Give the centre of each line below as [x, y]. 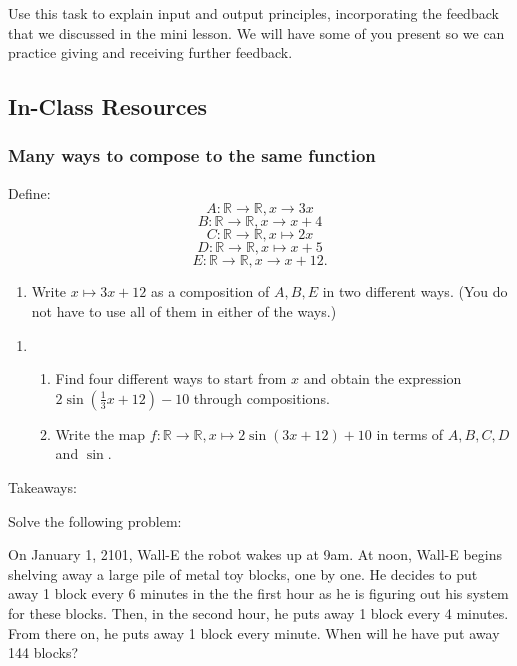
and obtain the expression [382, 378]
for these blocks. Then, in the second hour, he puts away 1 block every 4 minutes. [258, 612]
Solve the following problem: [95, 520]
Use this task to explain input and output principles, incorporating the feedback [253, 13]
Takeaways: [42, 486]
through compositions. [261, 397]
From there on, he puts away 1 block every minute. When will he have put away [254, 632]
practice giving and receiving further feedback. [150, 52]
